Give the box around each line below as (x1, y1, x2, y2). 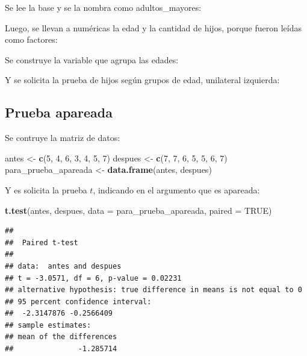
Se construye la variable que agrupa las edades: (5, 53, 179, 66)
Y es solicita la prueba (5, 183, 87, 196)
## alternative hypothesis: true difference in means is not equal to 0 (5, 286, 302, 295)
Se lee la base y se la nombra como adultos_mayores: (5, 1, 202, 13)
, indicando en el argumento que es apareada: (93, 183, 260, 196)
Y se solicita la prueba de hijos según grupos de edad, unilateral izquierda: (5, 73, 280, 86)
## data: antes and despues (5, 261, 122, 270)
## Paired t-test (5, 238, 78, 247)
